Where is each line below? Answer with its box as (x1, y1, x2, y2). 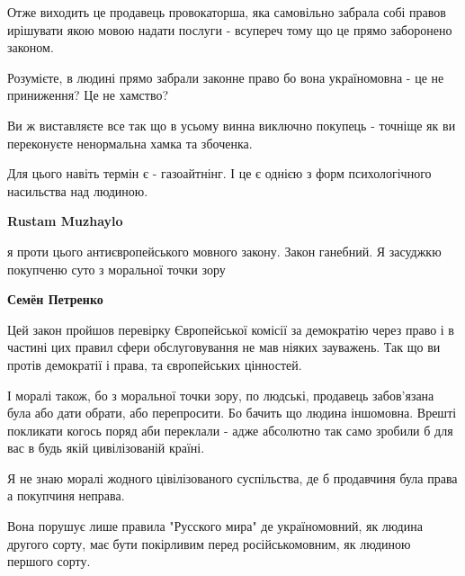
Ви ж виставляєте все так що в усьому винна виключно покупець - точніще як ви (7, 115, 456, 134)
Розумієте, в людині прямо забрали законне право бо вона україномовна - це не (7, 67, 444, 86)
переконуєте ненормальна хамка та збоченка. (7, 133, 253, 152)
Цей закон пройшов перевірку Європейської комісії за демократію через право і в (7, 319, 454, 338)
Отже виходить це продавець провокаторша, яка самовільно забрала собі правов (7, 3, 446, 21)
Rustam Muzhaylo (7, 211, 123, 230)
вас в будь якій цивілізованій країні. (7, 438, 205, 457)
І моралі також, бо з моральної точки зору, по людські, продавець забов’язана (7, 385, 434, 404)
